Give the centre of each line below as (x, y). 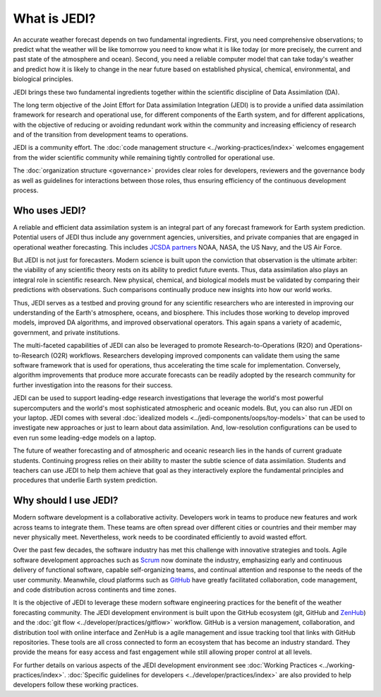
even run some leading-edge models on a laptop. (85, 438)
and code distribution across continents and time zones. (95, 590)
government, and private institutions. (66, 332)
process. (26, 190)
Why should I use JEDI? (66, 501)
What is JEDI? (54, 18)
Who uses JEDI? (49, 210)
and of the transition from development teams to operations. (101, 135)
